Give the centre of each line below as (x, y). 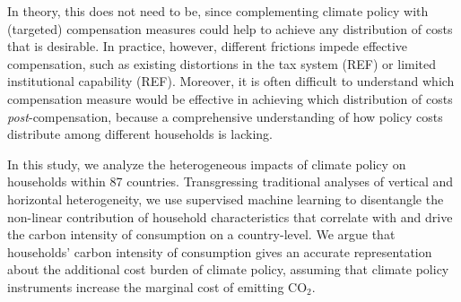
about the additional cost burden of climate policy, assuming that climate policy (228, 269)
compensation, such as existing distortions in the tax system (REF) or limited (222, 63)
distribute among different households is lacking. (140, 134)
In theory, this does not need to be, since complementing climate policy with (218, 11)
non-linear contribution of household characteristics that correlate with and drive (230, 216)
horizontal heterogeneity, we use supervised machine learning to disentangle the (226, 198)
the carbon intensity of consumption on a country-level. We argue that (201, 234)
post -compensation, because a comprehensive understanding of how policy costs (225, 116)
